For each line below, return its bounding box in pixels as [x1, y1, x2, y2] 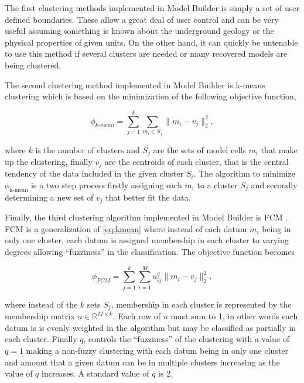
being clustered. [5, 58, 62, 71]
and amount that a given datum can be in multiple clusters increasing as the [5, 356, 280, 368]
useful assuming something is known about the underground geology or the [5, 25, 274, 37]
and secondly [251, 179, 298, 191]
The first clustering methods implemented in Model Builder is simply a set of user [5, 2, 299, 13]
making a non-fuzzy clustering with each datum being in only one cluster [26, 344, 289, 356]
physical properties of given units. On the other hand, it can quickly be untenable [5, 36, 298, 48]
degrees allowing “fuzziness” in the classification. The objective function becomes [5, 246, 295, 258]
